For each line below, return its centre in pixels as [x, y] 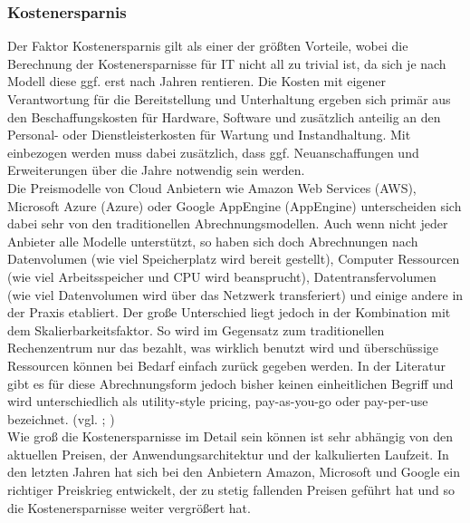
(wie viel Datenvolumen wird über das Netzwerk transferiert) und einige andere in [235, 294]
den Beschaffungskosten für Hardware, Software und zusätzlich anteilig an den [224, 116]
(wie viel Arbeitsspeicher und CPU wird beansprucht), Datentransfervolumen [222, 276]
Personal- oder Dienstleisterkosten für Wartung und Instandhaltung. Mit [209, 135]
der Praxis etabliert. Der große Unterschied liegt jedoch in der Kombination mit [229, 312]
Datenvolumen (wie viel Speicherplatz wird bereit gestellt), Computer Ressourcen [234, 259]
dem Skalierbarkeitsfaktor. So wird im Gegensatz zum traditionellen [196, 329]
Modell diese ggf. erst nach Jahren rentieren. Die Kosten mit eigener [197, 81]
